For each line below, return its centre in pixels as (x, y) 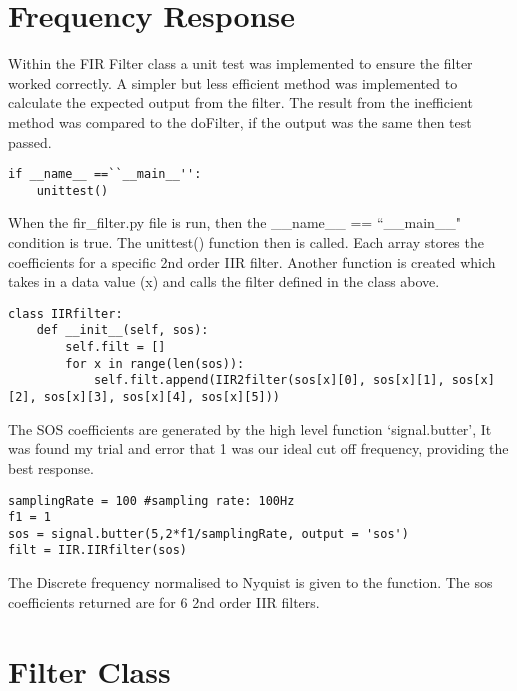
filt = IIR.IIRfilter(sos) (97, 550)
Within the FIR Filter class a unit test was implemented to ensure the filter (240, 63)
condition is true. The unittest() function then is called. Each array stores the (246, 242)
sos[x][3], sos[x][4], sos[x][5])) (162, 397)
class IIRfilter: (65, 313)
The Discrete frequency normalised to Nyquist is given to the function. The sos (250, 582)
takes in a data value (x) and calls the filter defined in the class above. (224, 281)
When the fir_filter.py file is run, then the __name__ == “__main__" (235, 222)
